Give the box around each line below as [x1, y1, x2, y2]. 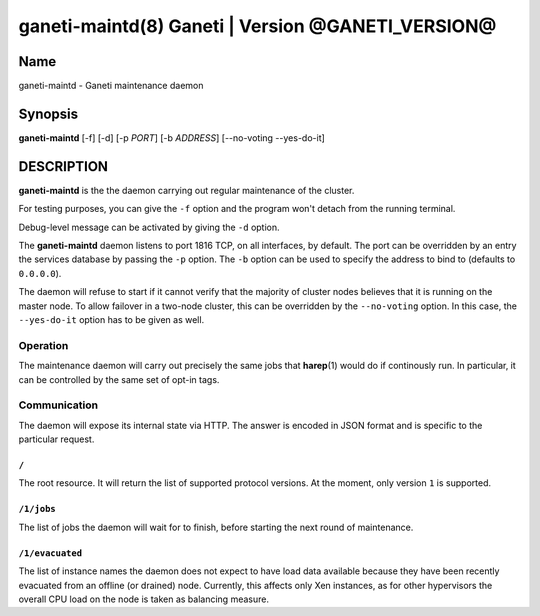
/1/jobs [18, 503, 57, 515]
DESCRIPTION [18, 158, 109, 175]
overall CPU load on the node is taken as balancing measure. [18, 593, 270, 605]
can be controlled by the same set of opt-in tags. [18, 373, 220, 385]
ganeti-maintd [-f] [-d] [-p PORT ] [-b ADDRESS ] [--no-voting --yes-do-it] [18, 131, 325, 144]
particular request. [18, 433, 95, 445]
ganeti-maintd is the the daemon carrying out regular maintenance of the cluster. [18, 184, 355, 196]
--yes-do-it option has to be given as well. [18, 314, 205, 325]
